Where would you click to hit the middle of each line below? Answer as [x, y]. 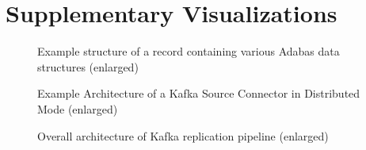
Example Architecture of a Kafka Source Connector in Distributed [199, 93]
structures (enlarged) [88, 66]
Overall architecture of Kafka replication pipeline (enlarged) [183, 135]
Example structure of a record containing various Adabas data [189, 51]
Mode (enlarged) [78, 108]
